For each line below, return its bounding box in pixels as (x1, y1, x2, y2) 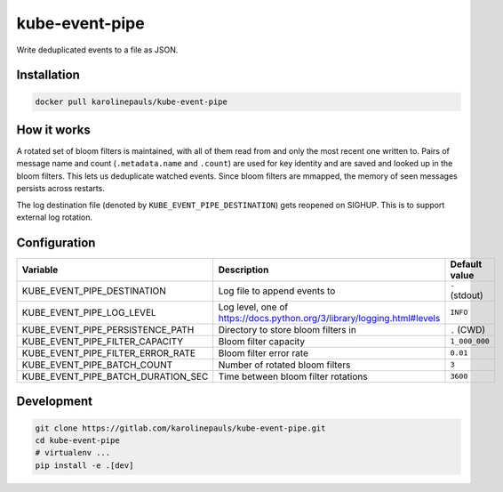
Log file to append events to (218, 285, 336, 297)
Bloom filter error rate (218, 347, 308, 359)
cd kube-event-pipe (35, 435, 120, 445)
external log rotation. (16, 212, 93, 222)
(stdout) (450, 289, 483, 302)
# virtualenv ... (35, 448, 111, 458)
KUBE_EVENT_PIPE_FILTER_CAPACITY (21, 335, 184, 347)
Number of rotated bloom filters (218, 359, 351, 371)
